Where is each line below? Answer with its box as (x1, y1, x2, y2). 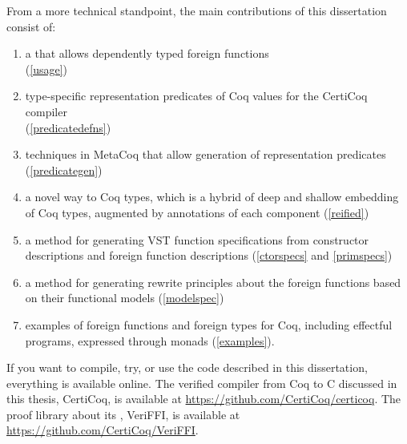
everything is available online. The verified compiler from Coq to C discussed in (6, 374, 397, 391)
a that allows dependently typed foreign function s (25, 45, 269, 62)
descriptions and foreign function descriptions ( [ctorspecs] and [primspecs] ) (25, 247, 393, 264)
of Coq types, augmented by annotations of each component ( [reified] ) (25, 204, 369, 220)
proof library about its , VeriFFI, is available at (6, 406, 240, 422)
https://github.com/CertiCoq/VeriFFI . (6, 422, 199, 438)
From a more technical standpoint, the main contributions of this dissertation (6, 2, 387, 18)
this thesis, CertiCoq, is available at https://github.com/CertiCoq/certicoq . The (6, 390, 401, 407)
